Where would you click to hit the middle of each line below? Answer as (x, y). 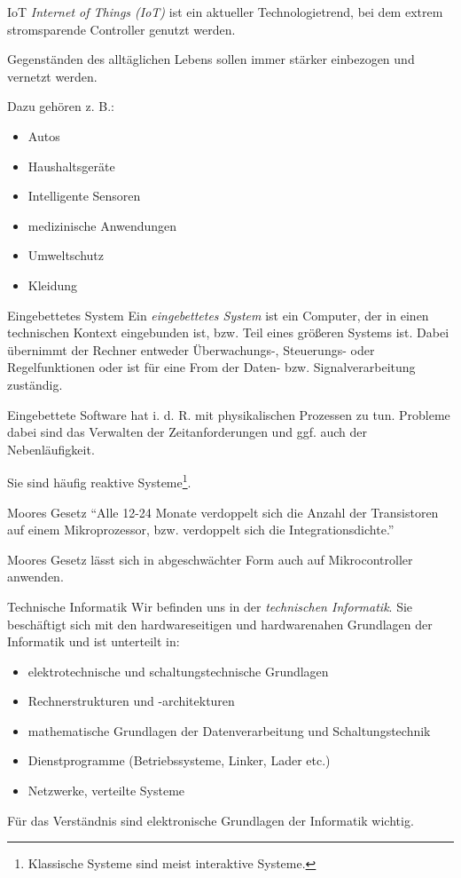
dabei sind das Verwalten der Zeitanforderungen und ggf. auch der (188, 432)
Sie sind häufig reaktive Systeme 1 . (99, 481)
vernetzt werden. (52, 76)
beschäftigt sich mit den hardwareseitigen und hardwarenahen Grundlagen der (220, 624)
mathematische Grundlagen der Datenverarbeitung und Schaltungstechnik (229, 730)
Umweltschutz (66, 255)
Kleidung (53, 285)
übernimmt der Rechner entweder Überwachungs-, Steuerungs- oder (191, 349)
